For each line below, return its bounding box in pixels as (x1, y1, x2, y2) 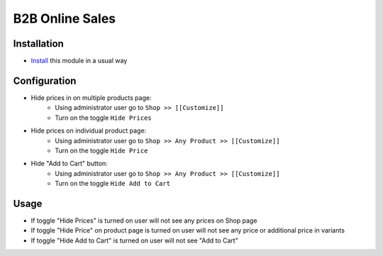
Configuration (13, 74, 77, 87)
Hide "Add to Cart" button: (30, 160, 108, 168)
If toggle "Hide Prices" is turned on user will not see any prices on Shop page (30, 216, 257, 225)
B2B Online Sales (13, 11, 116, 26)
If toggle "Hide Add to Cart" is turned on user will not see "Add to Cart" (30, 236, 239, 245)
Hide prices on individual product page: (30, 126, 147, 135)
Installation (13, 38, 64, 50)
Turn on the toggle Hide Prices (55, 113, 152, 122)
